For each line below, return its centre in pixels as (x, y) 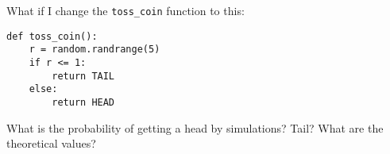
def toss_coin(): (52, 36)
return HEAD (83, 102)
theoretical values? (51, 143)
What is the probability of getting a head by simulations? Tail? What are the (195, 127)
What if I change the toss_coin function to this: (125, 10)
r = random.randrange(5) (95, 50)
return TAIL (83, 76)
